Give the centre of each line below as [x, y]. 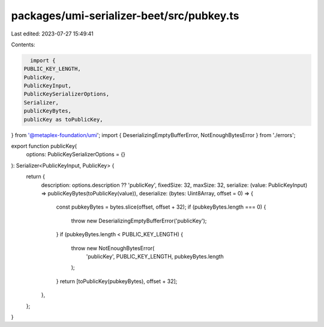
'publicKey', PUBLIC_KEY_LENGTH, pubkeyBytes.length [155, 256]
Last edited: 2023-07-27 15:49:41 [52, 34]
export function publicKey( [44, 146]
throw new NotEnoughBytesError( [113, 248]
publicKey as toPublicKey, [63, 119]
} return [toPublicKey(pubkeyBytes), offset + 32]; [117, 281]
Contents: [23, 44]
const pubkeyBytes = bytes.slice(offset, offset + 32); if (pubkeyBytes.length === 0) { [161, 207]
